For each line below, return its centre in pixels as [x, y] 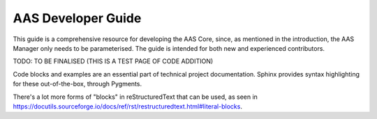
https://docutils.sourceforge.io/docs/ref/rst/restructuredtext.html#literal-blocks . [127, 106]
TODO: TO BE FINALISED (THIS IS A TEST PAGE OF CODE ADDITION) [113, 61]
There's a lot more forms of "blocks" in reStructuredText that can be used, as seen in [135, 97]
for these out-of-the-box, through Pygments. [77, 84]
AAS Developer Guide [77, 18]
